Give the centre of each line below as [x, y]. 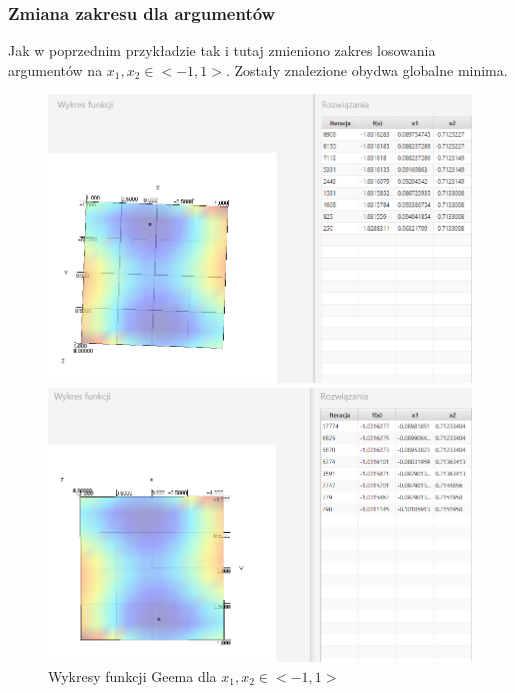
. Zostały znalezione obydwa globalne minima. [367, 69]
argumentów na [55, 69]
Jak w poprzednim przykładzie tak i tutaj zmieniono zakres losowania [222, 50]
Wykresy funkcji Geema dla [132, 675]
